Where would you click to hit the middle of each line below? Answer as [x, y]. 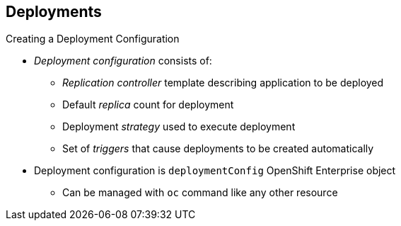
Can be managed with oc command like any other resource [200, 193]
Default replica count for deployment [148, 105]
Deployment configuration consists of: [123, 61]
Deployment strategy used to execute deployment [179, 127]
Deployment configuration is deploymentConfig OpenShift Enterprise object [215, 171]
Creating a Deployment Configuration [93, 39]
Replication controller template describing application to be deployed [223, 83]
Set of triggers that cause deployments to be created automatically [218, 149]
